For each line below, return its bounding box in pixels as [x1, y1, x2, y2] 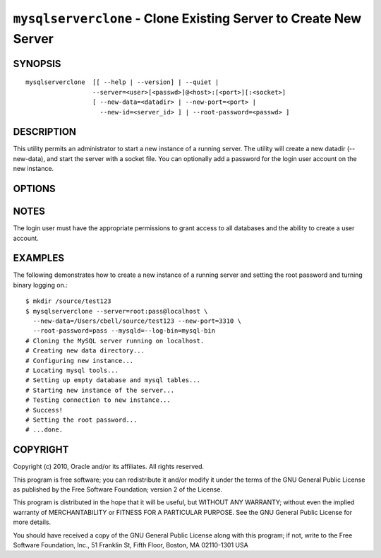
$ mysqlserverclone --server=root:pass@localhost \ [25, 307, 208, 315]
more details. [13, 518, 52, 526]
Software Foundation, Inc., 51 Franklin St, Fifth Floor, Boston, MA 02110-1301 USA [13, 540, 248, 549]
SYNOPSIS [13, 57, 61, 70]
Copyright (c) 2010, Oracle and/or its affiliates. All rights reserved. [13, 463, 205, 471]
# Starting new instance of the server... [25, 386, 175, 394]
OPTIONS [13, 183, 56, 195]
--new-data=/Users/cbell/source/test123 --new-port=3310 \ [32, 317, 241, 325]
